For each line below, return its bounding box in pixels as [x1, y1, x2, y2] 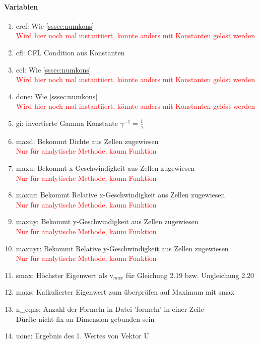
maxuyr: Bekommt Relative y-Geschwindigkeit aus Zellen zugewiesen [16, 243, 229, 253]
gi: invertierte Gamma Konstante [16, 117, 118, 128]
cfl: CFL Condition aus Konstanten [16, 47, 125, 57]
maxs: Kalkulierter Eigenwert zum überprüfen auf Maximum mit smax [16, 287, 235, 297]
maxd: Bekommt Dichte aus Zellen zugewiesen [16, 135, 159, 146]
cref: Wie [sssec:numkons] [16, 20, 94, 31]
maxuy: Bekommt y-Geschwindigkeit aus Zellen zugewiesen [16, 216, 199, 227]
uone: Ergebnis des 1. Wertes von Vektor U [16, 330, 150, 341]
